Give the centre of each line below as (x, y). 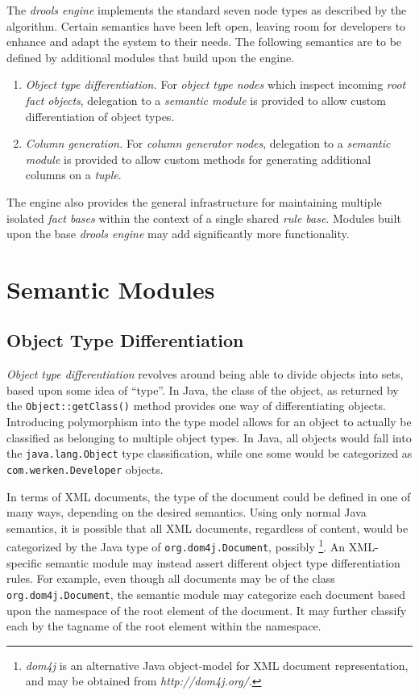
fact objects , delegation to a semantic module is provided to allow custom (205, 100)
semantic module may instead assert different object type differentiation (223, 562)
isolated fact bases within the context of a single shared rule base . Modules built (204, 218)
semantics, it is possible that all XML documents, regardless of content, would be (207, 528)
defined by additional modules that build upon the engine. (151, 57)
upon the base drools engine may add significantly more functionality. (178, 234)
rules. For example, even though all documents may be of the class (171, 578)
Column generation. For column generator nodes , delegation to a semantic (208, 143)
